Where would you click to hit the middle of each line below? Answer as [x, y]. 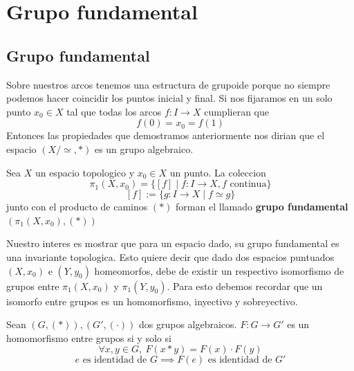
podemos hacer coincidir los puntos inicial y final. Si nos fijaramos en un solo [169, 98]
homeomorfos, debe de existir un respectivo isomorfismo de [219, 270]
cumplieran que [236, 111]
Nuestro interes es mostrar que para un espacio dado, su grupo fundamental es [173, 243]
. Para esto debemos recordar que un [245, 286]
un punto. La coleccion [218, 172]
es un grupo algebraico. [144, 148]
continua [248, 184]
